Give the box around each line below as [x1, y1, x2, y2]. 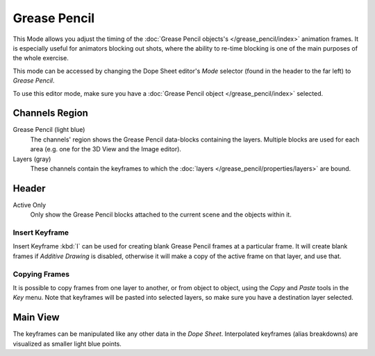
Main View [12, 312, 60, 323]
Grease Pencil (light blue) [12, 126, 85, 134]
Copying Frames [12, 269, 69, 279]
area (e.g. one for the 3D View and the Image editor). [30, 145, 182, 153]
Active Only [12, 201, 47, 209]
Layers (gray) [12, 155, 51, 163]
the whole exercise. [12, 54, 69, 62]
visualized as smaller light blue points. [12, 339, 122, 348]
